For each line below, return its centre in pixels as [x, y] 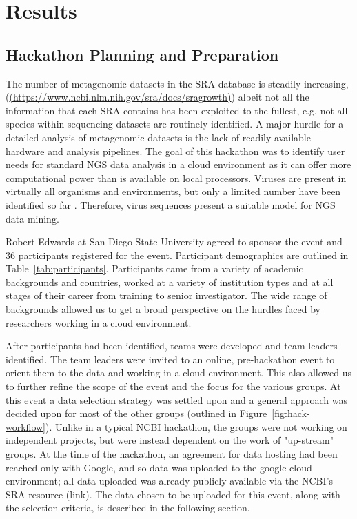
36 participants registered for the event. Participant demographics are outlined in [177, 255]
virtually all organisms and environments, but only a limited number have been [173, 191]
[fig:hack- [291, 413]
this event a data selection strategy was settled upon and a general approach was [176, 399]
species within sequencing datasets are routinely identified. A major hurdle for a [175, 124]
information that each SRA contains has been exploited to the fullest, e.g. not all [177, 110]
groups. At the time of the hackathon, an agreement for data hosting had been [172, 454]
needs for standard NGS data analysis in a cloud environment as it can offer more [178, 164]
